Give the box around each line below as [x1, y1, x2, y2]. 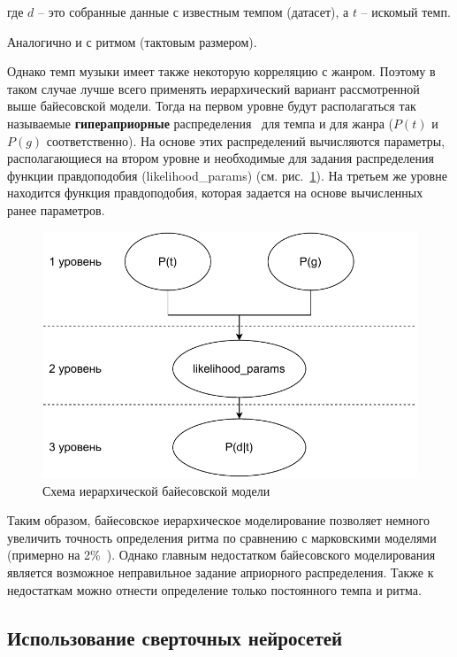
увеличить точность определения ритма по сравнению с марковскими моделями [7, 528, 437, 546]
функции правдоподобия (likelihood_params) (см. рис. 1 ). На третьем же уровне [7, 166, 447, 184]
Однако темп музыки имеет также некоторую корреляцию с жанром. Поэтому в [7, 62, 436, 81]
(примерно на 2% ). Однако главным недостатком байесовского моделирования [7, 545, 436, 564]
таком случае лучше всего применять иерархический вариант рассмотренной [7, 79, 420, 97]
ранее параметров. [7, 200, 105, 219]
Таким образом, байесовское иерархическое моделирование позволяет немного [7, 511, 430, 529]
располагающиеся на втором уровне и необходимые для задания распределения [7, 149, 434, 167]
